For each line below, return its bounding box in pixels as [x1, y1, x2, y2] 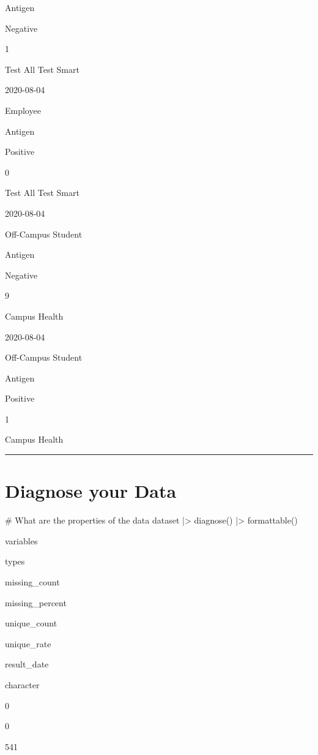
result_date [5, 658, 49, 670]
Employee [5, 103, 41, 116]
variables [5, 534, 38, 547]
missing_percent [5, 596, 67, 609]
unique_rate [5, 637, 51, 650]
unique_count [5, 617, 57, 629]
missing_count [5, 575, 60, 588]
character [5, 678, 40, 691]
